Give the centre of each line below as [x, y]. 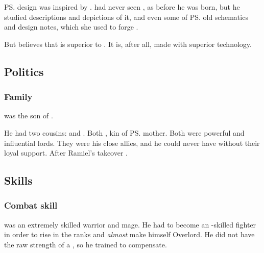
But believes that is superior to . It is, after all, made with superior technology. [128, 44]
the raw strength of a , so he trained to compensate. [86, 244]
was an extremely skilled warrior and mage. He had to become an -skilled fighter [130, 224]
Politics [24, 71]
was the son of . [29, 116]
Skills [18, 180]
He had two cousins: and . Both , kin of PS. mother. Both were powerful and [124, 132]
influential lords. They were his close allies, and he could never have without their [132, 143]
